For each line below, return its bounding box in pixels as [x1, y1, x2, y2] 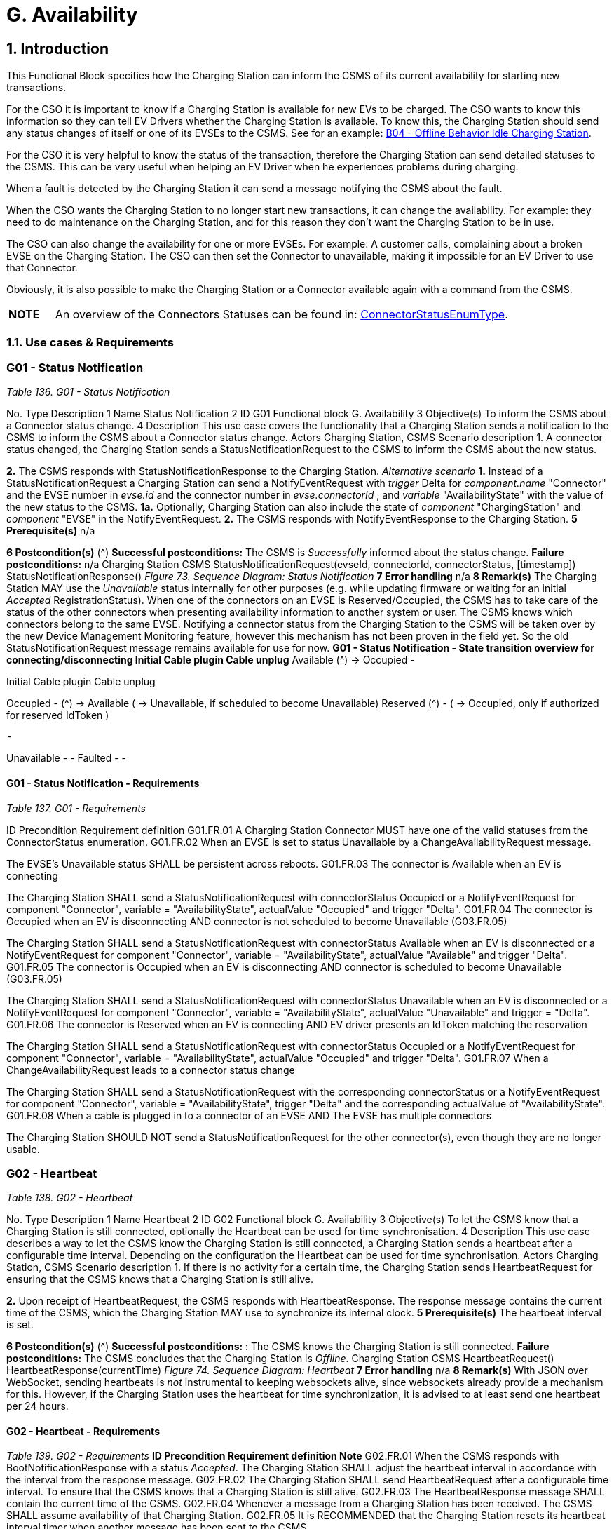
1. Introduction [6, 39, 109, 58]
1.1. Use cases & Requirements [6, 335, 174, 349]
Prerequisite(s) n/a [6, 525, 95, 537]
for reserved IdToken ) [6, 709, 109, 722]
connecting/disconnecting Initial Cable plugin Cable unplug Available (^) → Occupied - [6, 654, 415, 666]
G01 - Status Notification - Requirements [6, 776, 200, 789]
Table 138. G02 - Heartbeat [6, 1192, 133, 1204]
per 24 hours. [6, 1400, 69, 1413]
